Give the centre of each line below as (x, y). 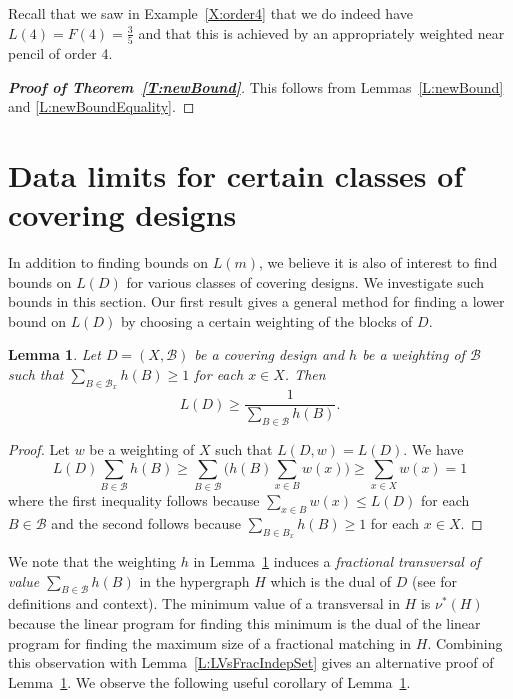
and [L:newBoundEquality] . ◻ (101, 106)
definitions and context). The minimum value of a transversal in (204, 603)
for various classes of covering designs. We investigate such (305, 281)
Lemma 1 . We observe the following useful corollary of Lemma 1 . (209, 681)
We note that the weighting (92, 560)
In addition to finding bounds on (108, 262)
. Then (305, 373)
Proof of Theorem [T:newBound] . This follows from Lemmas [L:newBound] (256, 86)
